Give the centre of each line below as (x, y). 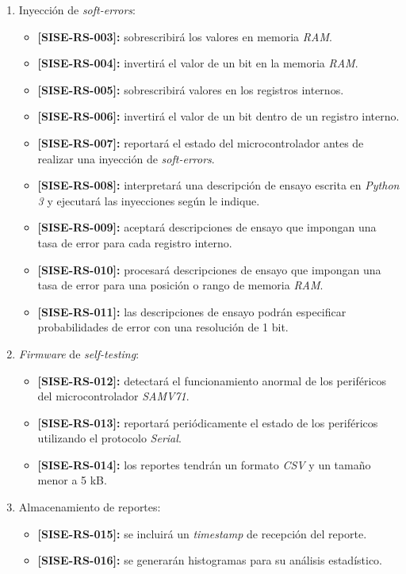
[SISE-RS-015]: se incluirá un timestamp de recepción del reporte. (202, 533)
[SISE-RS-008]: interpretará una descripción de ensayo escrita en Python (218, 185)
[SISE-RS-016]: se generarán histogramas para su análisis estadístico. (210, 560)
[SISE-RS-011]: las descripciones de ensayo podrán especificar (192, 311)
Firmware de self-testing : (79, 353)
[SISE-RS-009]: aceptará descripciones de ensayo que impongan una (207, 227)
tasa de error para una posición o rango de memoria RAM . (180, 285)
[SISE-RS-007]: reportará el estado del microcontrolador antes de (201, 142)
